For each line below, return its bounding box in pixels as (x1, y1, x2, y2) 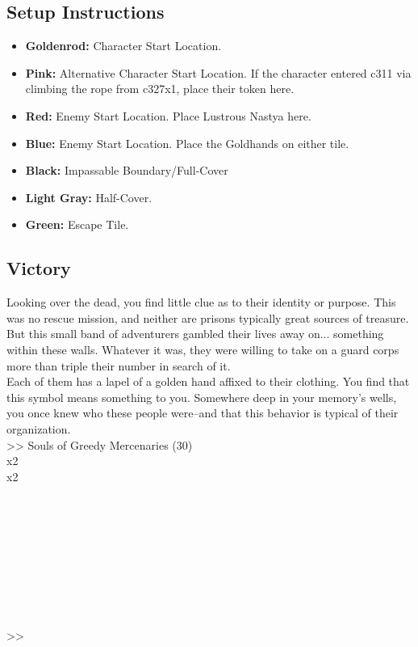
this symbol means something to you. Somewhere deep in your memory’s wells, (6, 388, 397, 405)
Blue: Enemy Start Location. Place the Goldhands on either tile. (25, 134, 349, 151)
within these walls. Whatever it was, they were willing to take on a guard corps (6, 340, 399, 357)
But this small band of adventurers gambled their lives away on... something (6, 325, 384, 342)
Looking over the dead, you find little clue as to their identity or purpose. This (6, 294, 396, 311)
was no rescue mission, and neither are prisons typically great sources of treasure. (6, 309, 409, 326)
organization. (6, 420, 71, 437)
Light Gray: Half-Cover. (25, 188, 153, 205)
